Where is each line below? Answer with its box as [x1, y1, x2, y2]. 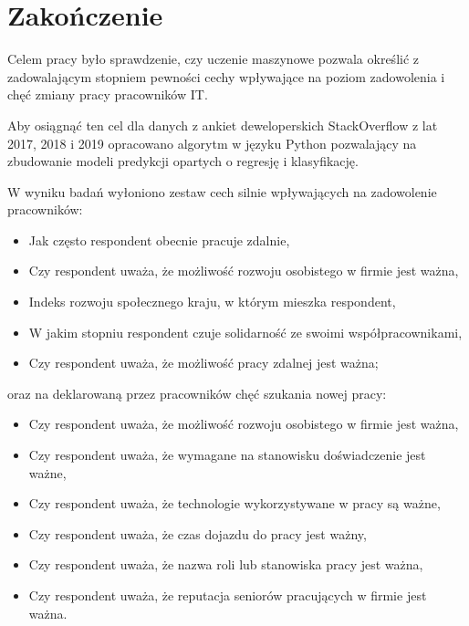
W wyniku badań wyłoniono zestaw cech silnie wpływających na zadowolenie [7, 182, 437, 201]
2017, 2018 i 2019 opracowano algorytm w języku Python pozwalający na [7, 133, 417, 152]
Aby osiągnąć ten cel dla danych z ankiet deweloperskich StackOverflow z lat [7, 115, 438, 134]
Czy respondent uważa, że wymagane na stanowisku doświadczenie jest [28, 445, 426, 464]
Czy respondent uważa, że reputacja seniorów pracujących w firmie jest [28, 586, 427, 604]
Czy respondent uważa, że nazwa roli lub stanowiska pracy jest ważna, [28, 555, 423, 574]
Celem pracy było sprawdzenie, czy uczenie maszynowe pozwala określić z [7, 49, 420, 68]
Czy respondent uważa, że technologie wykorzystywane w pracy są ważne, [28, 494, 441, 513]
